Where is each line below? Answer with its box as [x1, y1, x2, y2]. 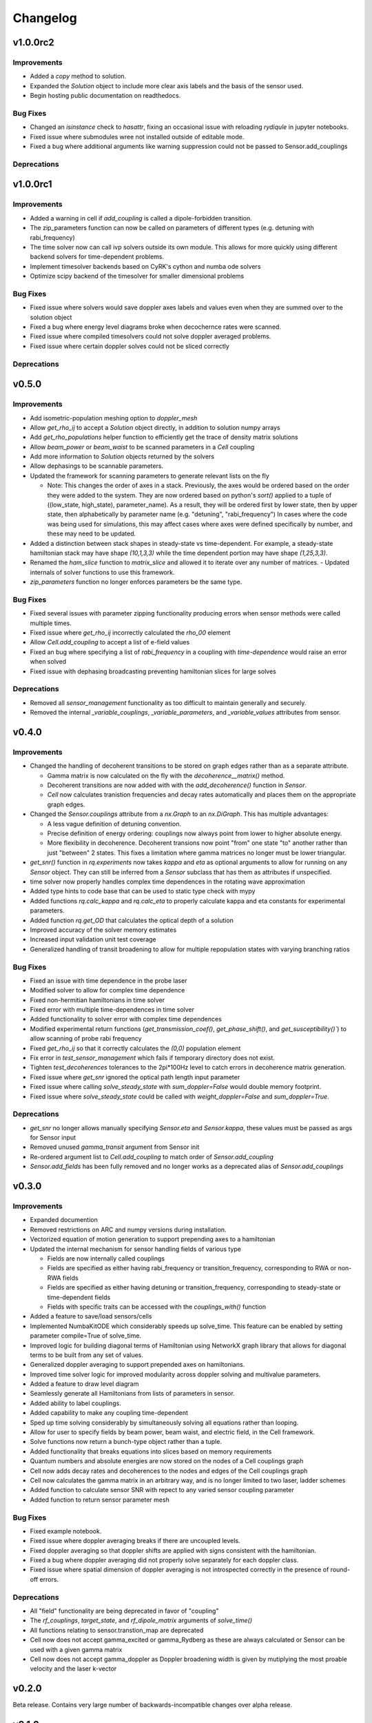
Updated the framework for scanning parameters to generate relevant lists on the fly [30, 471, 270, 480]
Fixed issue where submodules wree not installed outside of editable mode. [30, 132, 245, 141]
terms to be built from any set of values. [30, 1351, 144, 1359]
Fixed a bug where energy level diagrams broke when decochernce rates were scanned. [30, 323, 282, 331]
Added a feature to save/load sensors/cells [30, 1312, 152, 1321]
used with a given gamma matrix [30, 1645, 123, 1653]
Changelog [12, 10, 77, 26]
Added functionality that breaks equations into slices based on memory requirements [30, 1447, 272, 1456]
